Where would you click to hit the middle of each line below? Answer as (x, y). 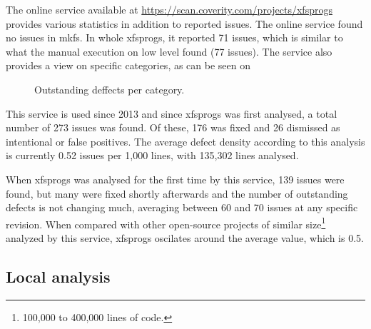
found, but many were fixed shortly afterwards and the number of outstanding (177, 193)
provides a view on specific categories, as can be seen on (128, 65)
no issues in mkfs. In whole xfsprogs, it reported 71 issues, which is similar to (174, 37)
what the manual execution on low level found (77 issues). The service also (169, 51)
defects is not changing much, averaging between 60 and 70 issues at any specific (182, 207)
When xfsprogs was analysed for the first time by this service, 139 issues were (175, 179)
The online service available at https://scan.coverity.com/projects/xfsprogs (169, 9)
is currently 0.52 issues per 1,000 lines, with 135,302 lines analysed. (152, 155)
